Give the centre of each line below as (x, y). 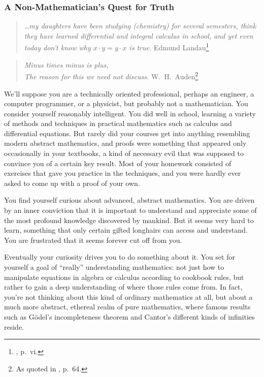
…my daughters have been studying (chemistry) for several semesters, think (140, 26)
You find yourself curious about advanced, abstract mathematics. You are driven (129, 200)
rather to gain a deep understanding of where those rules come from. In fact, (123, 287)
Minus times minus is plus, (66, 64)
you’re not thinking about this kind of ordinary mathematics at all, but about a (128, 296)
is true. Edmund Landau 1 (169, 47)
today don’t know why (57, 48)
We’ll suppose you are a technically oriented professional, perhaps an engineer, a (129, 93)
